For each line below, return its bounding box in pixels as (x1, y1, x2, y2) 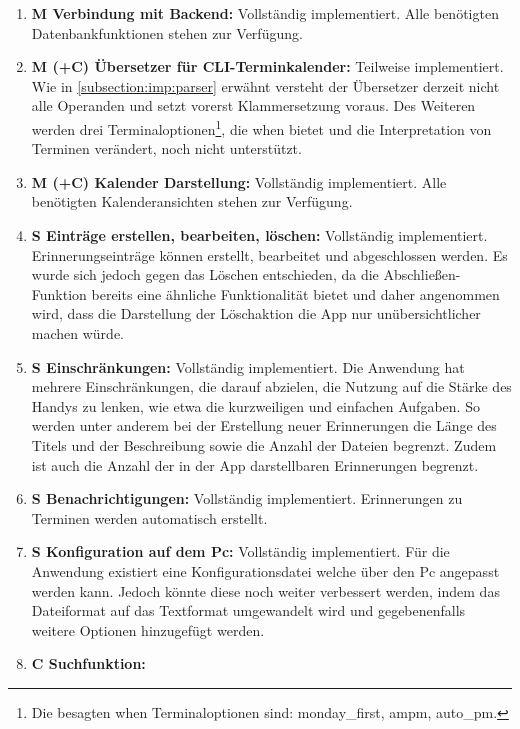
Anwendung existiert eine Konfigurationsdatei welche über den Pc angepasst (31, 560, 500, 581)
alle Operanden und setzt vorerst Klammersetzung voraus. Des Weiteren (31, 95, 476, 116)
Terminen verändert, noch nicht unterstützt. (31, 138, 302, 159)
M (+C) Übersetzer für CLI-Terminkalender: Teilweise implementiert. (31, 56, 504, 77)
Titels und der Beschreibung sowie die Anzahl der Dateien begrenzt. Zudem (31, 434, 497, 455)
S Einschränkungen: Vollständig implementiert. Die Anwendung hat (31, 356, 465, 377)
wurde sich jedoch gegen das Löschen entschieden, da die (31, 264, 379, 285)
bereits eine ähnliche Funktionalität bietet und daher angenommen (91, 283, 500, 304)
